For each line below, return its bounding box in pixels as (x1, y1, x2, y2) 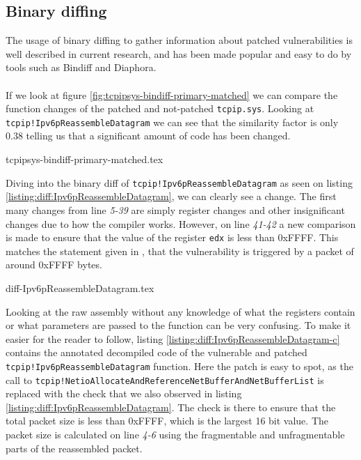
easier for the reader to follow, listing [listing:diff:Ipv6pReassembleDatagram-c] (6, 331, 340, 346)
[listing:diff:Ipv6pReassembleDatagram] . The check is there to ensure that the (6, 399, 336, 414)
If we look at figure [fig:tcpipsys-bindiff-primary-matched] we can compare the (6, 87, 338, 102)
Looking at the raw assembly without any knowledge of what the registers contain (6, 304, 355, 319)
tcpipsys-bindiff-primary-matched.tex (6, 152, 163, 167)
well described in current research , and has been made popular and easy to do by (6, 46, 352, 61)
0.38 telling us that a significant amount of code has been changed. (6, 128, 291, 143)
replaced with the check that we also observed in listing (6, 386, 242, 401)
